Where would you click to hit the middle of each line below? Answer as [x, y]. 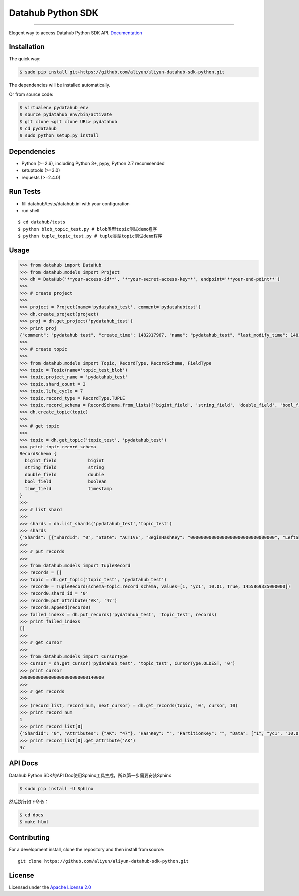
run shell [31, 210]
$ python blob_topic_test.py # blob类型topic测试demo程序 [88, 229]
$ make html [34, 821]
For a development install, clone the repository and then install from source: [87, 850]
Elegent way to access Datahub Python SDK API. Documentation [75, 33]
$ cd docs [32, 815]
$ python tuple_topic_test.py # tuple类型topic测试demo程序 [90, 236]
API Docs [24, 763]
